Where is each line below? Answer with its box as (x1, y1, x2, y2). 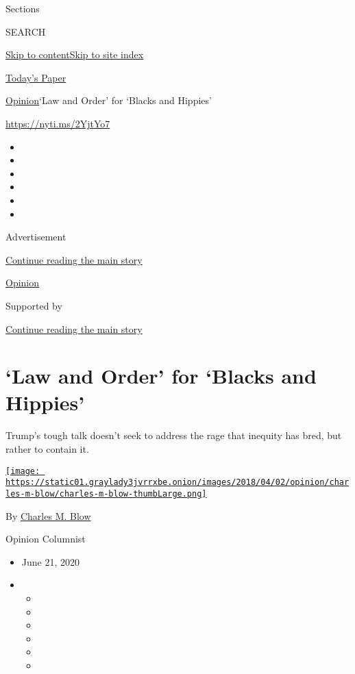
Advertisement (5, 229, 66, 244)
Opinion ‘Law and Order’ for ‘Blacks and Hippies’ (5, 93, 212, 108)
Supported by (5, 298, 62, 312)
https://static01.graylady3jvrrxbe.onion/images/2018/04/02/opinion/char (5, 477, 350, 488)
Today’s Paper (5, 70, 66, 84)
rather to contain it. (5, 442, 89, 455)
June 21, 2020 (21, 554, 79, 569)
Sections (5, 1, 40, 15)
